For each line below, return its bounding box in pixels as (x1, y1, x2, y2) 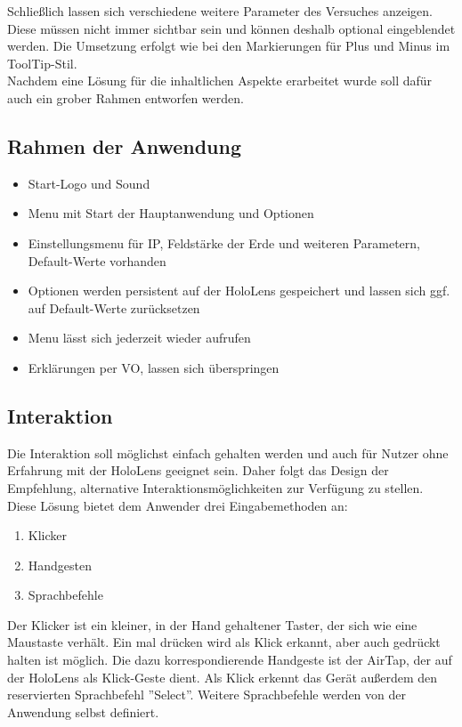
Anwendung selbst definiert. (7, 702, 159, 721)
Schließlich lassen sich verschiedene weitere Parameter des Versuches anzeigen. (7, 2, 433, 20)
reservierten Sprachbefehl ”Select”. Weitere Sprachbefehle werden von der (7, 685, 406, 704)
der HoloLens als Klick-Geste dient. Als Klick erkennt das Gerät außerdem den (7, 667, 438, 686)
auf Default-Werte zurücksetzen (28, 298, 200, 317)
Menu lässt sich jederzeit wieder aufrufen (28, 328, 251, 347)
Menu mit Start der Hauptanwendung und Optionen (28, 204, 314, 222)
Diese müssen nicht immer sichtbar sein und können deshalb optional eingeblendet (7, 19, 456, 37)
